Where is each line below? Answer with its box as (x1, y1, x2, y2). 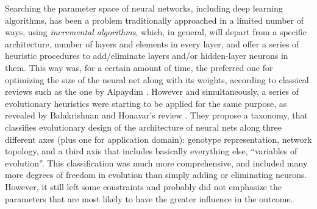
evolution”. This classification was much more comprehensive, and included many (5, 156, 308, 169)
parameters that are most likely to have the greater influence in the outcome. (5, 192, 293, 205)
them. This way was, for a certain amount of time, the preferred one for (5, 61, 273, 74)
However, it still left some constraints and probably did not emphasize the (5, 180, 282, 193)
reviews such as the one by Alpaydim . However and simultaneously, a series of (5, 85, 299, 98)
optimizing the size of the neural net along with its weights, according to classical (5, 73, 309, 86)
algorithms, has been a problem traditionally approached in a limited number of (5, 13, 304, 26)
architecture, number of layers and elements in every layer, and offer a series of (5, 37, 299, 50)
